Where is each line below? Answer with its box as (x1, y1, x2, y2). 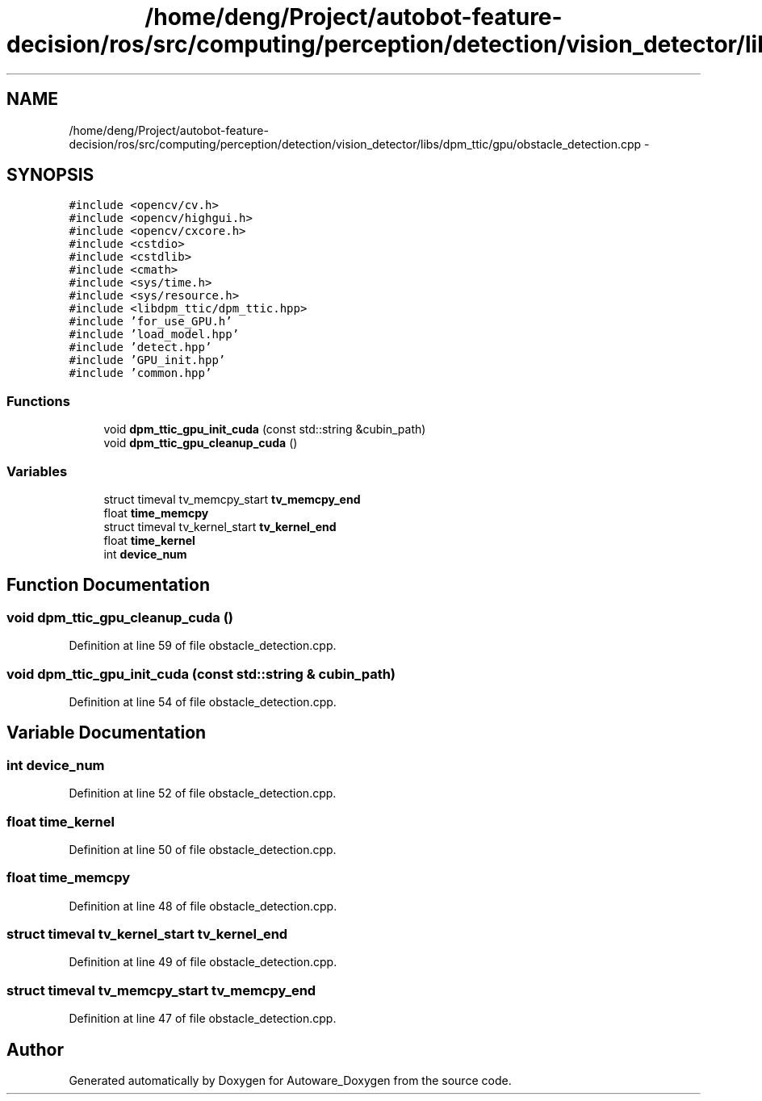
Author (6, 1039, 64, 1060)
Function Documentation (6, 575, 210, 596)
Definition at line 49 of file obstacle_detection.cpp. (69, 955, 337, 969)
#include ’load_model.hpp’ (69, 328, 240, 341)
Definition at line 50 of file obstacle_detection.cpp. (69, 842, 337, 856)
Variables (6, 463, 68, 479)
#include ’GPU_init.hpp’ (69, 354, 226, 367)
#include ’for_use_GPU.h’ (69, 315, 232, 329)
